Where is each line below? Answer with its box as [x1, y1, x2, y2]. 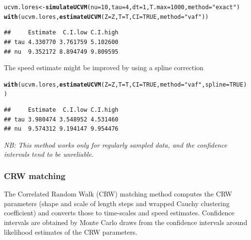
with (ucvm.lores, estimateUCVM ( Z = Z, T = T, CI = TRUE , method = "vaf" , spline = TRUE [4, 81, 244, 88]
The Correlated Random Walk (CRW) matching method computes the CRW [4, 189, 232, 199]
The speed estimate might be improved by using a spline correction [4, 62, 204, 73]
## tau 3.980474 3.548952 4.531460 [4, 116, 119, 123]
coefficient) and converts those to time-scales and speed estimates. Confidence [4, 208, 235, 218]
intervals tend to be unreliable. [4, 149, 94, 159]
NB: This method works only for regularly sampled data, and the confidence [4, 139, 227, 150]
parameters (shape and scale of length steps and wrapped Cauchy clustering [4, 198, 230, 208]
